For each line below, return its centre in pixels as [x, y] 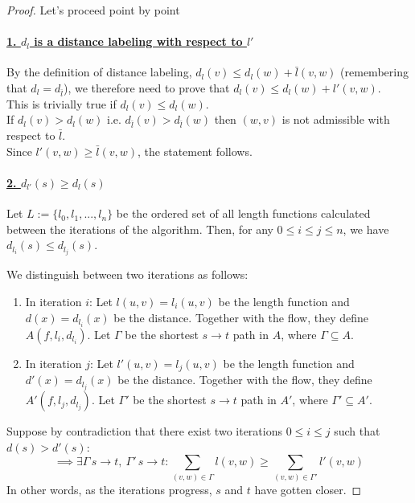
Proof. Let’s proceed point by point [93, 10]
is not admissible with [336, 119]
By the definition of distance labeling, [99, 72]
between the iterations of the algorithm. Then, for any [140, 229]
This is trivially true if [62, 103]
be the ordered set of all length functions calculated [243, 213]
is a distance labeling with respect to [138, 41]
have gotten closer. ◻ [308, 489]
